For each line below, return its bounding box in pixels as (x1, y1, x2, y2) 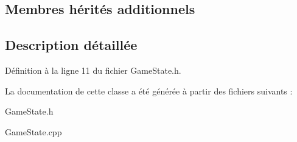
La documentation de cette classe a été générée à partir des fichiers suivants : (5, 84, 293, 97)
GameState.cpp (5, 125, 62, 138)
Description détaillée (5, 35, 138, 54)
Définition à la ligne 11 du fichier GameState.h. (5, 63, 181, 76)
